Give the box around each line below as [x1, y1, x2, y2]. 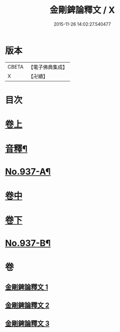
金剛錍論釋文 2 [5, 301, 50, 309]
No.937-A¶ [5, 166, 51, 178]
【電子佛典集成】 [28, 64, 68, 71]
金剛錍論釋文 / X [49, 4, 115, 16]
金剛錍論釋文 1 [5, 283, 48, 291]
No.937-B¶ [5, 238, 51, 249]
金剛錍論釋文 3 [5, 319, 50, 328]
